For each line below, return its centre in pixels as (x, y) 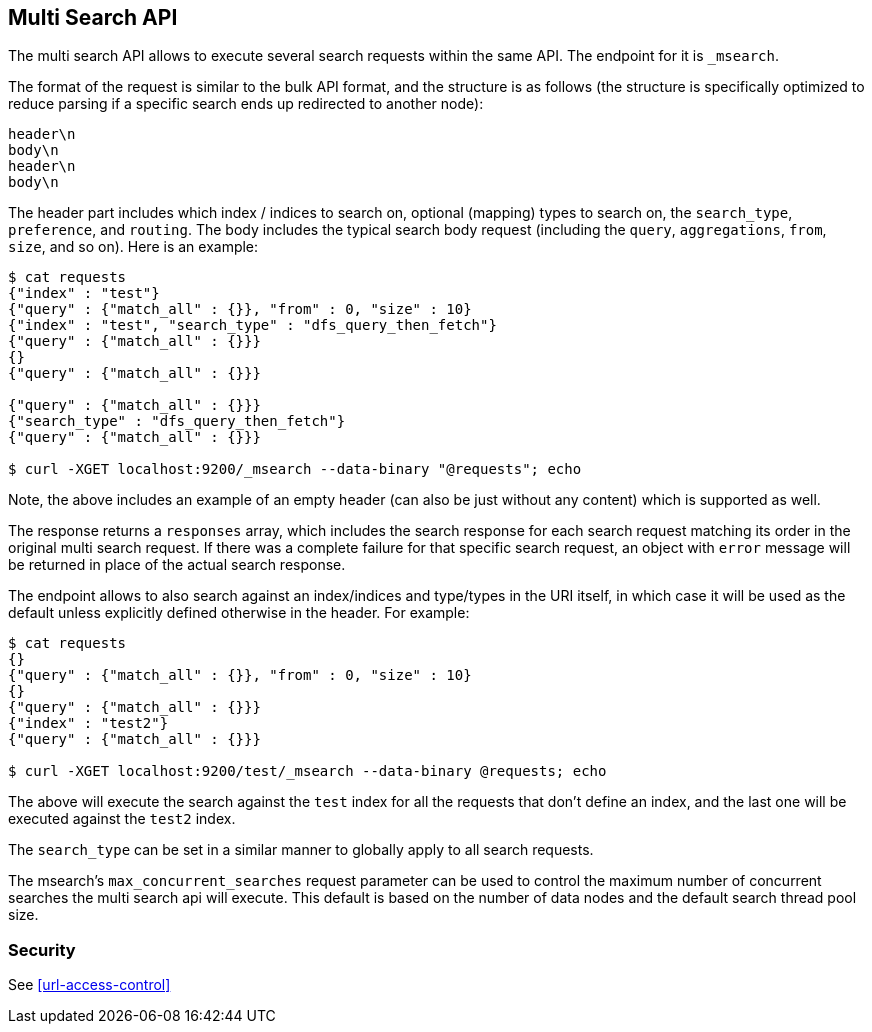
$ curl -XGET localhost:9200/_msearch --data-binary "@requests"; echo (295, 469)
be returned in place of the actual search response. (177, 565)
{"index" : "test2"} (88, 723)
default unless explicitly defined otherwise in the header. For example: (239, 613)
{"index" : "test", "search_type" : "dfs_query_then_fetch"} (252, 325)
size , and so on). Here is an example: (133, 247)
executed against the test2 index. (122, 819)
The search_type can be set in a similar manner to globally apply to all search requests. (301, 850)
